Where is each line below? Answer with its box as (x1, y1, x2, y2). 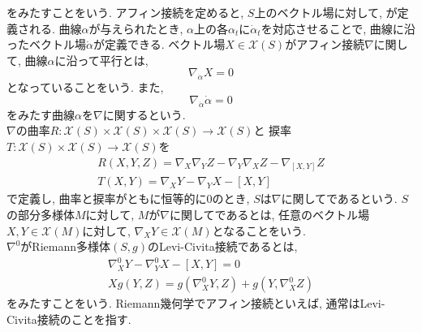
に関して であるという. (281, 190, 398, 207)
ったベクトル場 (6, 36, 86, 53)
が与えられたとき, (88, 19, 183, 37)
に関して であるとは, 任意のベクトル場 (170, 206, 370, 223)
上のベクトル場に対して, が (254, 4, 398, 20)
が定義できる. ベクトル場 (93, 36, 226, 53)
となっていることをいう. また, (6, 79, 164, 96)
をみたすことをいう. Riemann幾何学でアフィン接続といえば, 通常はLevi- (6, 295, 385, 312)
